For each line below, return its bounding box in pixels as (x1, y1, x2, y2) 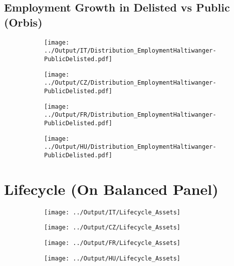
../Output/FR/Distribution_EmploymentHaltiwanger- (44, 111, 216, 119)
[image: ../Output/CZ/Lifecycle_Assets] (44, 224, 181, 231)
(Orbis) (4, 14, 43, 30)
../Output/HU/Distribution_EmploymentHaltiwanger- (44, 143, 216, 151)
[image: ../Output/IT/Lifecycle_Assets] (44, 208, 181, 216)
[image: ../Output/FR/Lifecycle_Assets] (44, 239, 181, 246)
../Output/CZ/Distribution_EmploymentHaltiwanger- (44, 79, 216, 87)
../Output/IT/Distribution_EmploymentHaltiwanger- (44, 47, 216, 55)
